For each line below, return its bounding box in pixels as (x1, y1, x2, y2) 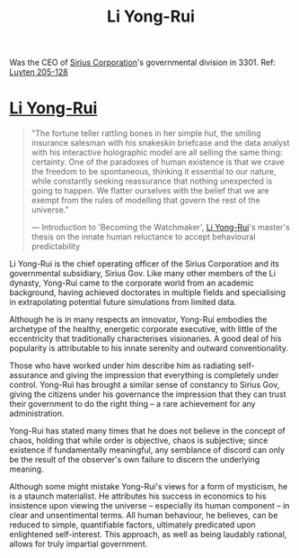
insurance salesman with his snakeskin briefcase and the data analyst (31, 138, 290, 148)
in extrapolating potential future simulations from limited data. (9, 297, 237, 308)
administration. (9, 408, 65, 419)
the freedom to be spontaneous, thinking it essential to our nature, (31, 166, 277, 177)
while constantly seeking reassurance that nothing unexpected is (31, 175, 273, 186)
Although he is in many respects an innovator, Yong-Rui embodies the (9, 314, 268, 325)
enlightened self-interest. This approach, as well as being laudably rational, (9, 529, 287, 540)
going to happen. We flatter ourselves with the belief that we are (31, 185, 269, 196)
